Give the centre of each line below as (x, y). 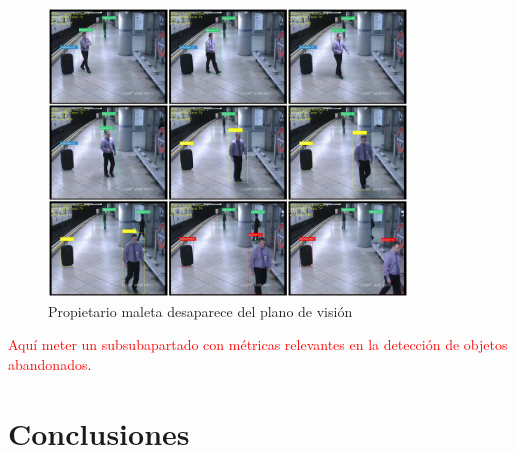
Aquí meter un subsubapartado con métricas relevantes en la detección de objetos (258, 344)
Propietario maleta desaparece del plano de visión (200, 310)
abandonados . (50, 364)
